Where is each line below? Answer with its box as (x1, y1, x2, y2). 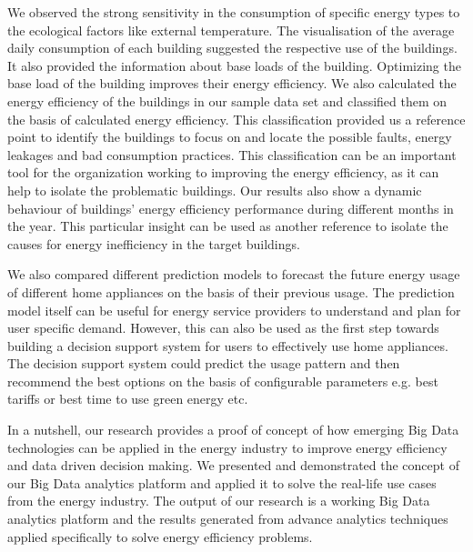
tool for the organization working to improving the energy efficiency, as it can (7, 163, 439, 182)
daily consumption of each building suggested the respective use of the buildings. (7, 38, 458, 57)
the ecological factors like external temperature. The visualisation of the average (7, 20, 455, 39)
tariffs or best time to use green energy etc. (7, 389, 248, 408)
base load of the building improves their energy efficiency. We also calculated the (7, 74, 457, 93)
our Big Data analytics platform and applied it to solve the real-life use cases (7, 473, 437, 492)
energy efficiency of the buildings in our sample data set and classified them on (7, 91, 448, 110)
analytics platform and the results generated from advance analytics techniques (7, 509, 448, 528)
